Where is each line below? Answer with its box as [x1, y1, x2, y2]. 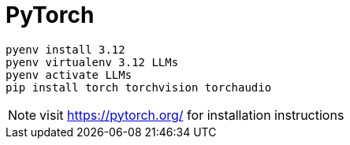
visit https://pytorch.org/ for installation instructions [39, 106, 344, 123]
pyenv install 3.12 [6, 43, 125, 56]
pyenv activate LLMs [6, 68, 132, 81]
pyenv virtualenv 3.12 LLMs [6, 55, 179, 69]
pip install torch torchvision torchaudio [6, 80, 272, 94]
